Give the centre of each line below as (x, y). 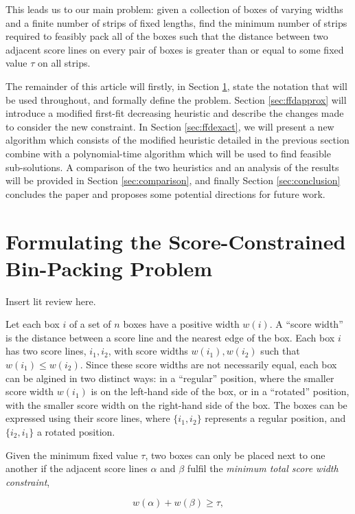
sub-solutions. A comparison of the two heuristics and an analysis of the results (172, 167)
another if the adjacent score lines (77, 468)
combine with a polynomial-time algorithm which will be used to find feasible (168, 153)
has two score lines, (46, 351)
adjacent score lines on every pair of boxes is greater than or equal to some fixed (175, 49)
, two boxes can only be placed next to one (235, 455)
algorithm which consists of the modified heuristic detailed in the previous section (177, 140)
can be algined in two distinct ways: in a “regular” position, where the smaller (170, 378)
